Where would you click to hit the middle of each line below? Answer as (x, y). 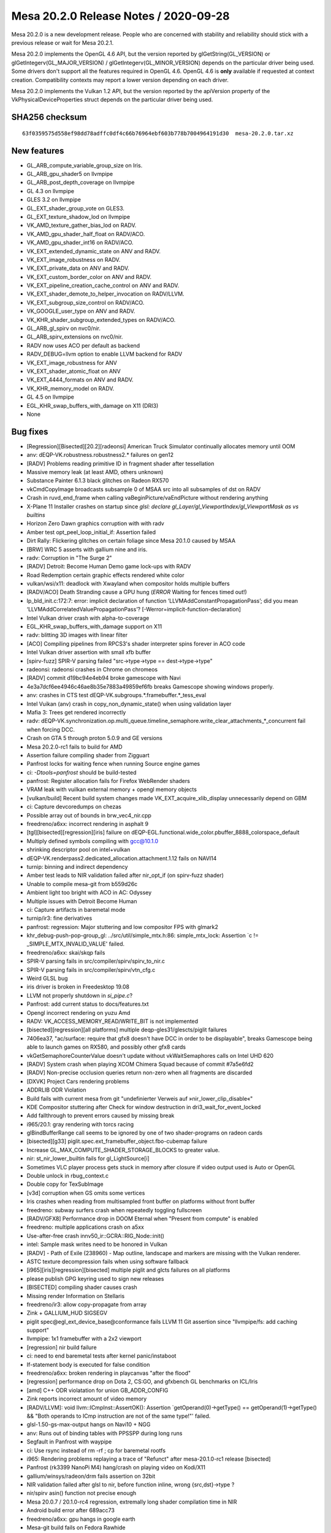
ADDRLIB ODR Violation (56, 1090)
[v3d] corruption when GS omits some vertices (86, 1193)
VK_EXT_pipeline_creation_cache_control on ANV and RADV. (103, 286)
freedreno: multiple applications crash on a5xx (85, 1227)
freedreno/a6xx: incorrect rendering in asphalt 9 (88, 824)
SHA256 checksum (49, 117)
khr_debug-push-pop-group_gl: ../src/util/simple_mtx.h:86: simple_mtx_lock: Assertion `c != (143, 936)
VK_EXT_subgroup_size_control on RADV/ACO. (86, 302)
